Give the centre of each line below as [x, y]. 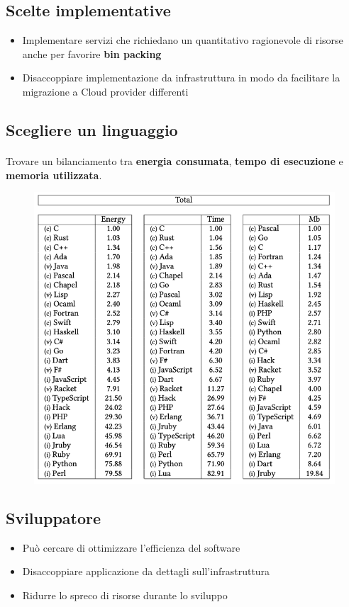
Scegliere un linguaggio [92, 129]
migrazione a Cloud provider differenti [105, 91]
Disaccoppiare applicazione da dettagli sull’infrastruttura [146, 571]
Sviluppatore [54, 518]
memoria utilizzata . [54, 175]
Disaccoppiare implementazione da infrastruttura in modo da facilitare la [181, 78]
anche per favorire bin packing [92, 53]
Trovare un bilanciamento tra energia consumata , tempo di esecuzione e [174, 160]
